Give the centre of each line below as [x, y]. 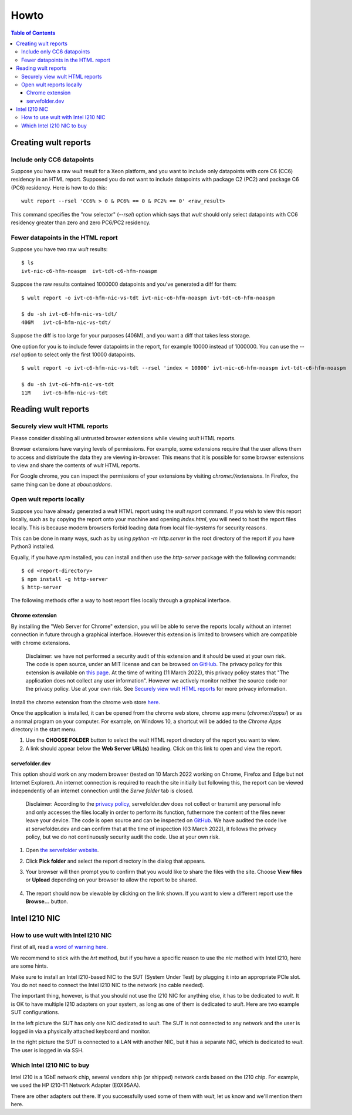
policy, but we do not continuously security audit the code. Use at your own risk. [123, 837]
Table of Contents [33, 33]
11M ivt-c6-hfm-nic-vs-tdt [65, 393]
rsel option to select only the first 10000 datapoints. [73, 354]
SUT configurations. [35, 1012]
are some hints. [29, 966]
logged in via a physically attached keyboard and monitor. [81, 1031]
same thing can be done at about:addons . [62, 484]
